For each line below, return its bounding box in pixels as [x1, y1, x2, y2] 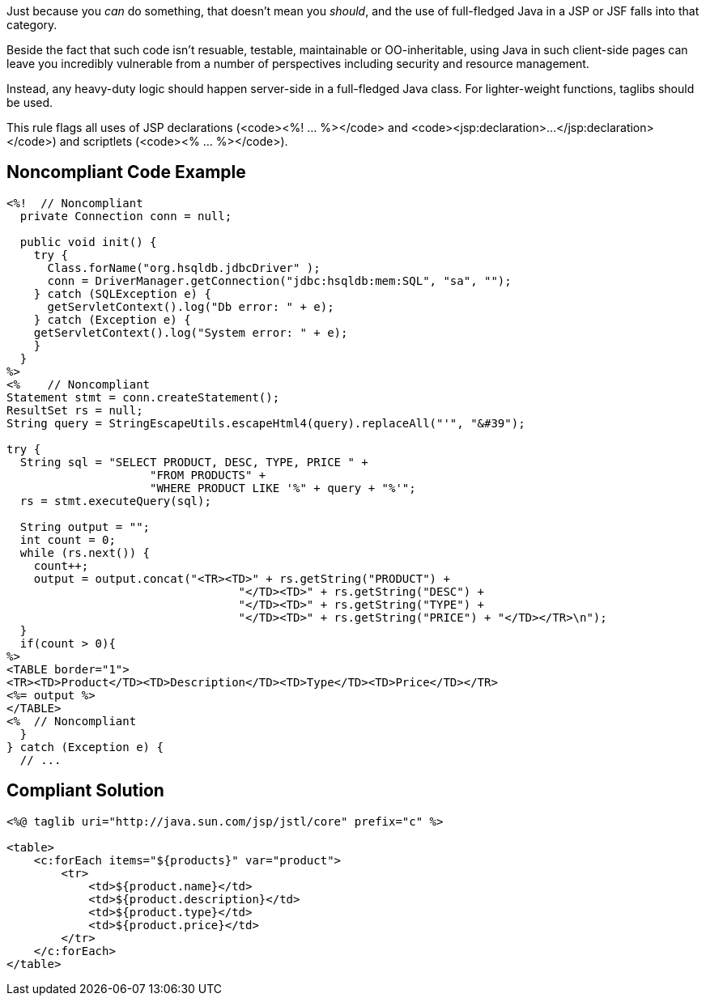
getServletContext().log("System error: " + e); [33, 325, 348, 339]
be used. [6, 96, 53, 109]
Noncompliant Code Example [6, 162, 246, 183]
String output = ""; [19, 520, 151, 533]
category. [6, 18, 57, 32]
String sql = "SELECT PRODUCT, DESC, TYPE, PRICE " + [19, 455, 368, 469]
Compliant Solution [6, 780, 164, 801]
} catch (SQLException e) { [33, 287, 211, 300]
